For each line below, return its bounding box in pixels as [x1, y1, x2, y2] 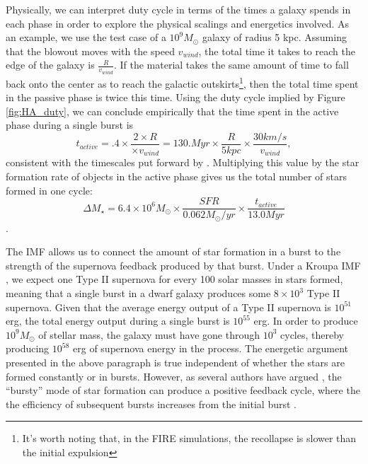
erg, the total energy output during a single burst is [6, 313, 230, 328]
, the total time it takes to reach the [198, 43, 355, 58]
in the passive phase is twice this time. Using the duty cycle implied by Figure [6, 90, 345, 105]
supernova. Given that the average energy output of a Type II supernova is [6, 299, 331, 314]
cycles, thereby [280, 327, 344, 342]
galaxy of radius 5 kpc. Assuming [202, 30, 347, 45]
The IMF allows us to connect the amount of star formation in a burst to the [6, 244, 341, 259]
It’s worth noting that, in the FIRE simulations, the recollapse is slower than [22, 431, 357, 446]
